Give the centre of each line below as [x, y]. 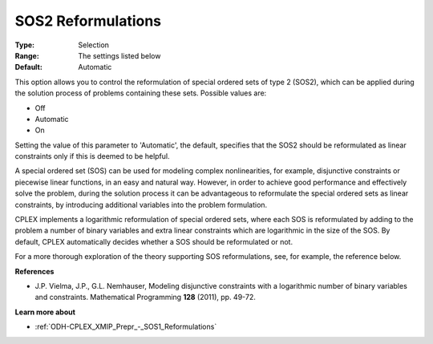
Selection [94, 45]
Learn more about [45, 312]
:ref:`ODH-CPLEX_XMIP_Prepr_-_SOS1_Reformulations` [126, 327]
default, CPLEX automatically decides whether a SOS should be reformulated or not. [154, 241]
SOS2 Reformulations [88, 21]
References [34, 271]
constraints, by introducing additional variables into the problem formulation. [141, 204]
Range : [27, 55]
